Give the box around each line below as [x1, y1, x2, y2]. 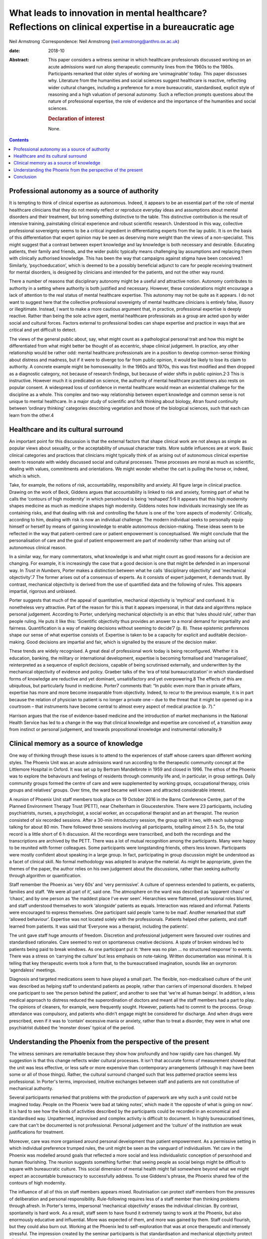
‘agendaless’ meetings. [9, 967, 56, 973]
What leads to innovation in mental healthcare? [9, 7, 207, 18]
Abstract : [9, 57, 29, 63]
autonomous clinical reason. [9, 544, 67, 550]
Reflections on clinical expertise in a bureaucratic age [9, 21, 235, 32]
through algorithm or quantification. [9, 872, 82, 878]
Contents [9, 137, 29, 143]
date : [9, 48, 20, 54]
